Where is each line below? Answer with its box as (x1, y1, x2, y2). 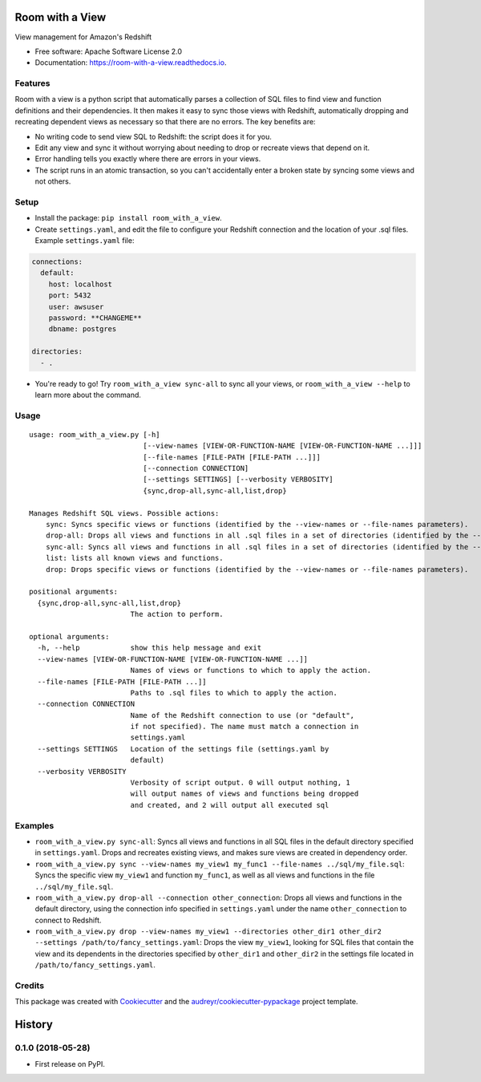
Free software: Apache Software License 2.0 (34, 47, 183, 56)
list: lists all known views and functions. (45, 553, 224, 563)
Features (14, 78, 51, 89)
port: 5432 (48, 291, 91, 300)
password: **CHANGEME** (48, 314, 142, 322)
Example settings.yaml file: (34, 236, 135, 245)
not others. (34, 176, 71, 186)
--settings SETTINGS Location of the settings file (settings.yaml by (37, 744, 329, 753)
